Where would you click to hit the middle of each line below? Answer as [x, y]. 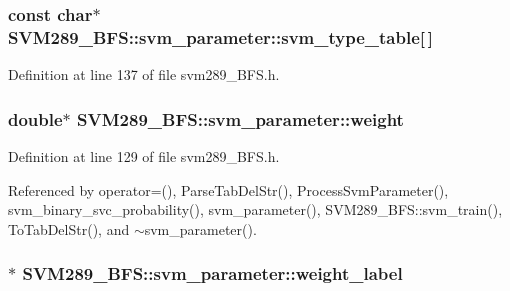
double [35, 118]
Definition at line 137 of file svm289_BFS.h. [144, 74]
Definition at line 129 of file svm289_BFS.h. [144, 155]
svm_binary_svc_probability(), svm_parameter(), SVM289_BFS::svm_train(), [255, 209]
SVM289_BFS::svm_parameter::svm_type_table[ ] [220, 36]
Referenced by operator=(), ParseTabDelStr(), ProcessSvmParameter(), [228, 189]
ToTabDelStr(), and [69, 228]
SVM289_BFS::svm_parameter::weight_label [212, 273]
